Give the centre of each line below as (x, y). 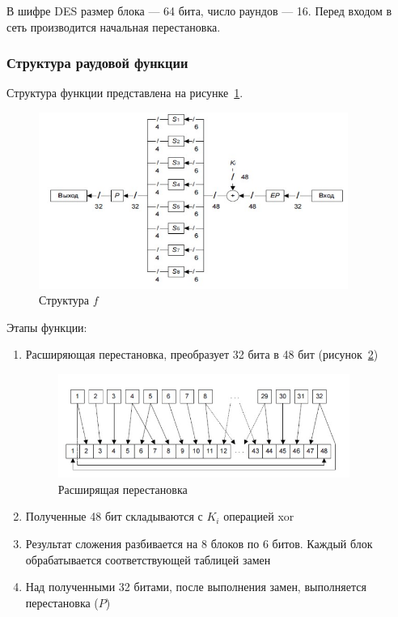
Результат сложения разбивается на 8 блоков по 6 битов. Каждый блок (199, 544)
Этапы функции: (47, 327)
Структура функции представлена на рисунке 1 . (125, 93)
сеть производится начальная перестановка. (114, 26)
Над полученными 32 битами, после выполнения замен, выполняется (196, 587)
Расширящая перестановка (123, 489)
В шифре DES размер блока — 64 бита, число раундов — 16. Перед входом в (199, 11)
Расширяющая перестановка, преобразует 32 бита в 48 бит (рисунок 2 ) (202, 354)
